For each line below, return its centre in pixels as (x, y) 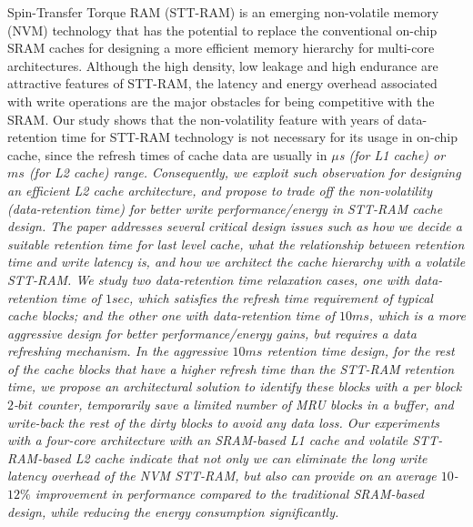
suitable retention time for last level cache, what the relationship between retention (236, 243)
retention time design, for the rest (361, 351)
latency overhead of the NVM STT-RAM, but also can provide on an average (222, 476)
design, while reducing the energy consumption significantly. (173, 511)
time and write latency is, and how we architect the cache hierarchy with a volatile (236, 262)
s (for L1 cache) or (392, 154)
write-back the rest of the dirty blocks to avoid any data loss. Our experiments (224, 422)
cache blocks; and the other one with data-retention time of (171, 315)
